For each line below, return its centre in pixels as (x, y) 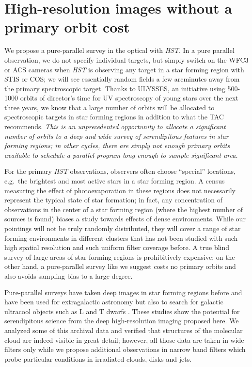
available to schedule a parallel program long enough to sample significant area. (121, 155)
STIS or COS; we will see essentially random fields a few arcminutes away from (122, 79)
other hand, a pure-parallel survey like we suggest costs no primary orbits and (120, 266)
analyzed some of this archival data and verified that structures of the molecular (124, 330)
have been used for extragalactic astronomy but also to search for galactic (114, 302)
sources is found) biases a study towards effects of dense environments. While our (125, 219)
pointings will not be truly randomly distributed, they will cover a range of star (123, 228)
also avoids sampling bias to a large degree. (69, 275)
